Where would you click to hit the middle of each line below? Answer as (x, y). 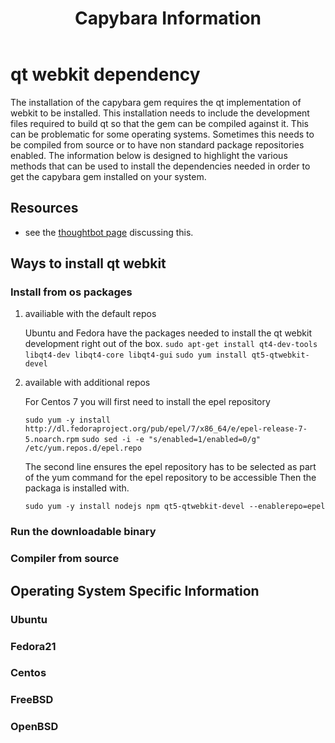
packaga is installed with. (77, 488)
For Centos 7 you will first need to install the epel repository (147, 402)
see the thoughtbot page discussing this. (109, 232)
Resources (44, 208)
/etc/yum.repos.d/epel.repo (83, 448)
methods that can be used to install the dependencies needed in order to (160, 166)
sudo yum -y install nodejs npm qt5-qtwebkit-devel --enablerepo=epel (175, 507)
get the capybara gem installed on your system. (108, 176)
